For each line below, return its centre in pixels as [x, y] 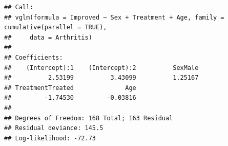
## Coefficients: [34, 57]
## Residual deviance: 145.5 [54, 128]
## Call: [19, 7]
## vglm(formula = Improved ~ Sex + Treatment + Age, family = [114, 17]
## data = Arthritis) [48, 37]
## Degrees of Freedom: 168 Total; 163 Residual [89, 118]
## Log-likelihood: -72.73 [50, 138]
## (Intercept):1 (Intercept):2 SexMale [101, 68]
